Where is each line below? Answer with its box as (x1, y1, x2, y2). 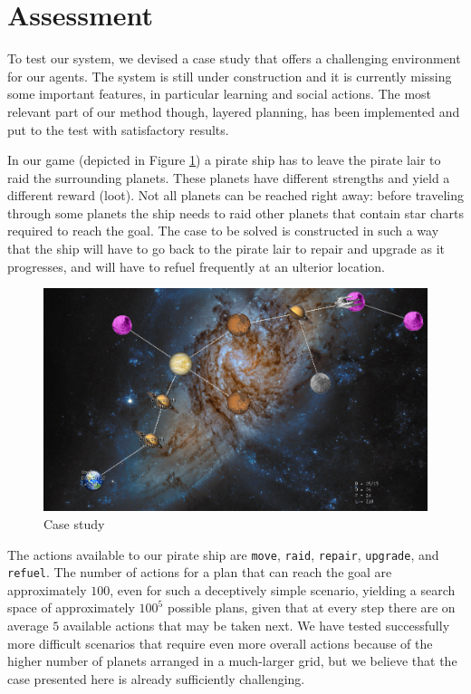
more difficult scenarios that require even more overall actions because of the (7, 633, 433, 652)
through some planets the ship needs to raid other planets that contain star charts (7, 203, 464, 222)
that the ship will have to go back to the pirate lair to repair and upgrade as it (7, 239, 445, 258)
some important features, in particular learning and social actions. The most (7, 84, 432, 103)
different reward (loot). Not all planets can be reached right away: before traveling (7, 186, 464, 205)
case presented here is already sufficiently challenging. (7, 669, 305, 688)
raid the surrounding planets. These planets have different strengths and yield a (7, 168, 450, 187)
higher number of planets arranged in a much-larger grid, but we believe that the (7, 651, 457, 670)
